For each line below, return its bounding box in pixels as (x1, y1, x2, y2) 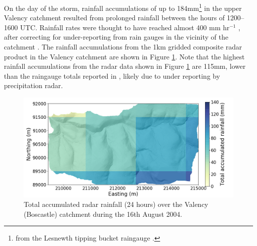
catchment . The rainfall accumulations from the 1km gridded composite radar (4, 42, 242, 52)
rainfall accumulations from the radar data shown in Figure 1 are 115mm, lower (4, 61, 246, 71)
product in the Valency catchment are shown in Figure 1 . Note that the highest (4, 51, 245, 61)
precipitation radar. (4, 80, 63, 91)
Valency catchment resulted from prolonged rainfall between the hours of (4, 12, 225, 23)
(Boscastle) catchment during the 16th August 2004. (24, 208, 182, 219)
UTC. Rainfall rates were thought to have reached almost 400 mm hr (20, 22, 230, 32)
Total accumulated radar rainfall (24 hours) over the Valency (24, 199, 209, 209)
